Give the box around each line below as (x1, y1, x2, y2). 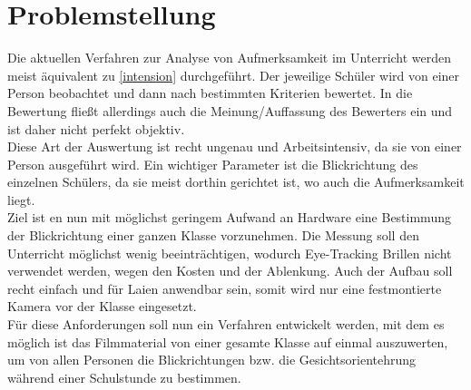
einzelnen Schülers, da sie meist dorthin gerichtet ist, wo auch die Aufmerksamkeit (7, 172, 465, 191)
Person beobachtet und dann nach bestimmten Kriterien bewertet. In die (7, 83, 413, 102)
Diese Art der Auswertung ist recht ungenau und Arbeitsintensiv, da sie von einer (7, 137, 462, 156)
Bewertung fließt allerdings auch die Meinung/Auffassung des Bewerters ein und (7, 101, 453, 120)
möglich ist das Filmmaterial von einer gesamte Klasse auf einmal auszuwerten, (7, 332, 448, 351)
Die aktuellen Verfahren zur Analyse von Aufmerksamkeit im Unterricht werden (7, 48, 452, 67)
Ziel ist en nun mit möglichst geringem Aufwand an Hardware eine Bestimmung (7, 208, 451, 227)
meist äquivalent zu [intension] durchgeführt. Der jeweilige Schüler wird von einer (7, 65, 460, 84)
